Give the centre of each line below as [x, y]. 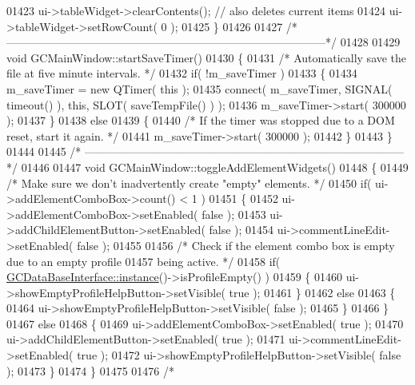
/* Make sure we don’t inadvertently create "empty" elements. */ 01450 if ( [189, 183]
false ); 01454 [241, 230]
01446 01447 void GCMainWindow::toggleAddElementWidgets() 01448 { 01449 [215, 167]
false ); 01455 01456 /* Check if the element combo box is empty [236, 245]
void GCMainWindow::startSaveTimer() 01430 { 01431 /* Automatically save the [207, 57]
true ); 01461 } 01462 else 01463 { [312, 292]
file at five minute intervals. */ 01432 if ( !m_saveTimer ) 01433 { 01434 [182, 73]
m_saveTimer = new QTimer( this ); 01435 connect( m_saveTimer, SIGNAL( [200, 88]
